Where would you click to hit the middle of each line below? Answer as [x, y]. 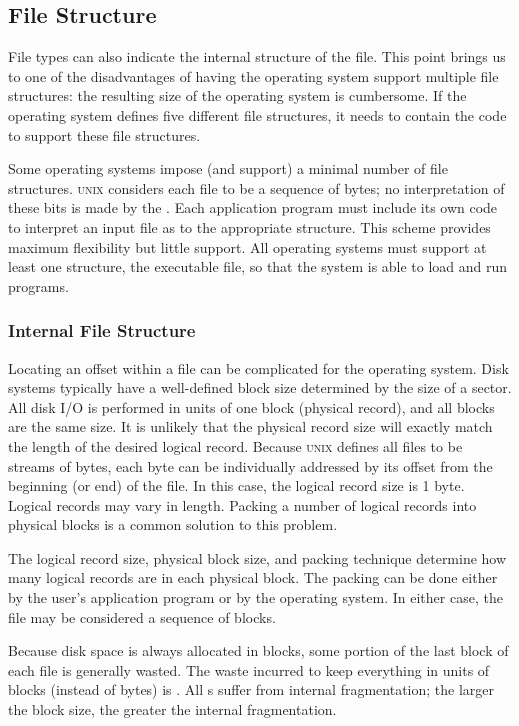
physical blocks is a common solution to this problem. [173, 524]
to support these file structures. [104, 134]
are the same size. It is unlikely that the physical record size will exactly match [250, 426]
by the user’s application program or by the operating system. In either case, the [255, 597]
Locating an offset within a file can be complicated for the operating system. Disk [258, 367]
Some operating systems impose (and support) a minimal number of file [228, 168]
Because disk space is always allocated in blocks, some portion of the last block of [258, 650]
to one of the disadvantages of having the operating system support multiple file [253, 75]
